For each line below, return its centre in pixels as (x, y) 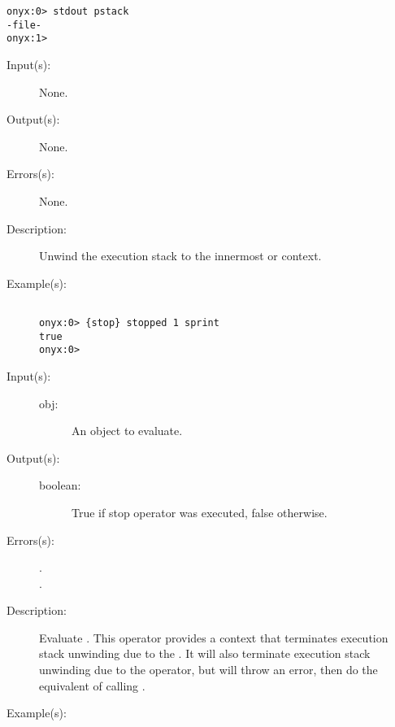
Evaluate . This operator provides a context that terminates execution (214, 637)
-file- (24, 25)
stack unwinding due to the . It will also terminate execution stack (205, 653)
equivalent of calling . (92, 685)
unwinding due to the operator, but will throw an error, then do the (208, 670)
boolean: (60, 485)
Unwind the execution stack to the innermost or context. (180, 256)
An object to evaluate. (127, 431)
